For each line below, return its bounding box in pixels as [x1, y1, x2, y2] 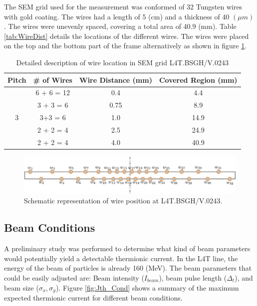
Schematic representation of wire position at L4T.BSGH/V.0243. [24, 195, 223, 206]
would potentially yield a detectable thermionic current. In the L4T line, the [4, 253, 238, 263]
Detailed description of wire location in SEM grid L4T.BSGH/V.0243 [16, 57, 229, 67]
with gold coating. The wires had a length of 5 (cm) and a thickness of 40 [4, 11, 230, 21]
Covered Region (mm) [159, 74, 238, 85]
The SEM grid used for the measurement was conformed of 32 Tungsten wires [4, 1, 243, 11]
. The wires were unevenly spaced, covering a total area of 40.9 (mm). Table [4, 21, 237, 31]
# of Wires [33, 74, 72, 85]
